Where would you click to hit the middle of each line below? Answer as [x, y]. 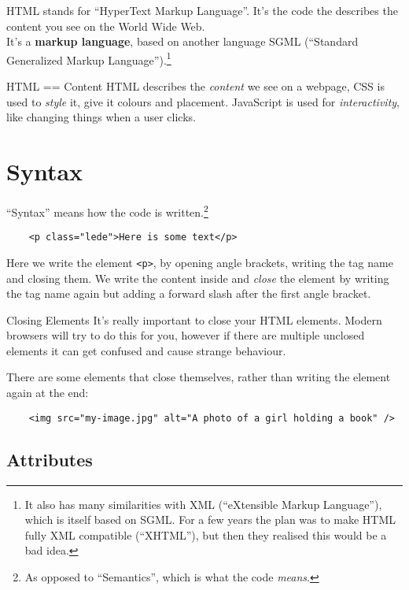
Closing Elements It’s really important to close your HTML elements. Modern [194, 319]
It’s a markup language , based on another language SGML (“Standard [182, 41]
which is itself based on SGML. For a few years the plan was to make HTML [210, 519]
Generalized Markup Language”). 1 [89, 58]
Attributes [50, 459]
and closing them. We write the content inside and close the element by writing [198, 278]
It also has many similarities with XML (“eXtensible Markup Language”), [203, 504]
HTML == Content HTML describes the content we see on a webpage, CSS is [195, 86]
